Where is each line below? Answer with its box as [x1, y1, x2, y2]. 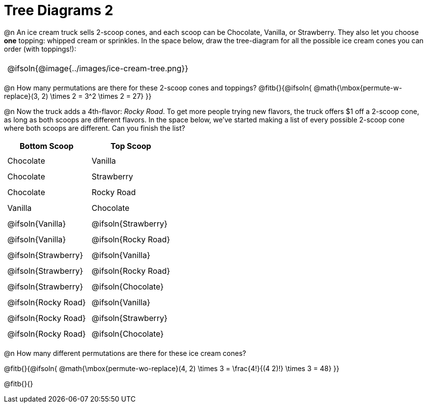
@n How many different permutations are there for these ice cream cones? [4, 349, 246, 357]
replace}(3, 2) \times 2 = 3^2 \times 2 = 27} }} [4, 91, 152, 100]
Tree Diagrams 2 [4, 2, 114, 19]
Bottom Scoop [19, 141, 74, 151]
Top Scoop [110, 141, 151, 151]
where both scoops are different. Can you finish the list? [4, 123, 185, 132]
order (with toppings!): [4, 44, 76, 53]
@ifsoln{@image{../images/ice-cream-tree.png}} [7, 63, 188, 73]
